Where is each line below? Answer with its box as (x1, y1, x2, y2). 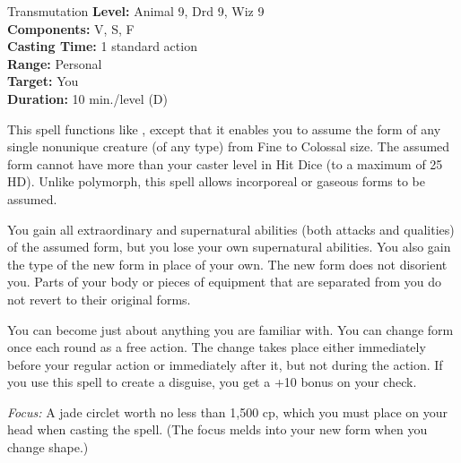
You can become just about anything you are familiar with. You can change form (7, 320, 454, 339)
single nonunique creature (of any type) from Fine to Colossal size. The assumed (7, 137, 450, 156)
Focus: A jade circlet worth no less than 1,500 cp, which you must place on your (7, 402, 448, 421)
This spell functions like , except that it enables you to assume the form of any (7, 119, 441, 138)
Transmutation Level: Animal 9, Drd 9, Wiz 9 (7, 2, 265, 20)
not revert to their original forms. (7, 289, 191, 308)
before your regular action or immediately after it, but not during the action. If (7, 355, 443, 373)
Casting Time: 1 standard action (7, 37, 197, 56)
